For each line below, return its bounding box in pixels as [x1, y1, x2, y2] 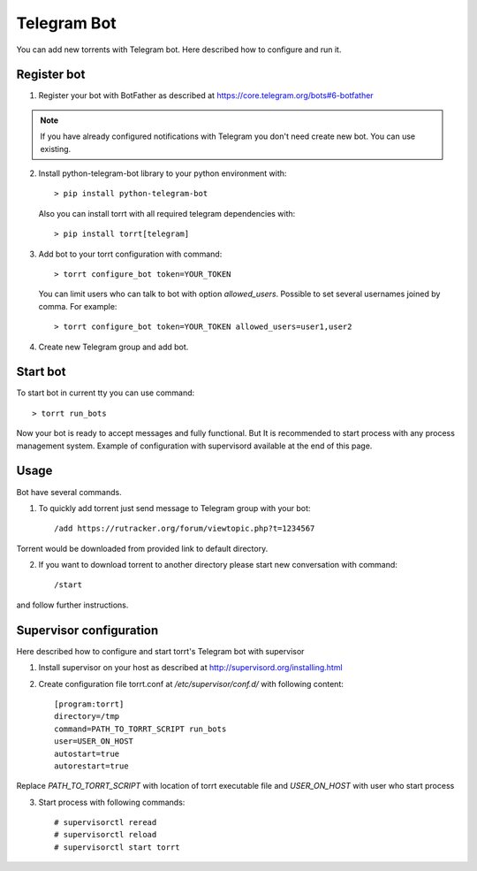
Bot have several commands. [16, 486, 123, 497]
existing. [40, 143, 72, 154]
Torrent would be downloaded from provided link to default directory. [16, 543, 269, 554]
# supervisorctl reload [54, 829, 157, 840]
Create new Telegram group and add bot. [38, 341, 189, 352]
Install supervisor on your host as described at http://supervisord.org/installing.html [38, 662, 344, 673]
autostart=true [54, 748, 120, 759]
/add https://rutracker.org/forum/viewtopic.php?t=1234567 [54, 523, 315, 534]
